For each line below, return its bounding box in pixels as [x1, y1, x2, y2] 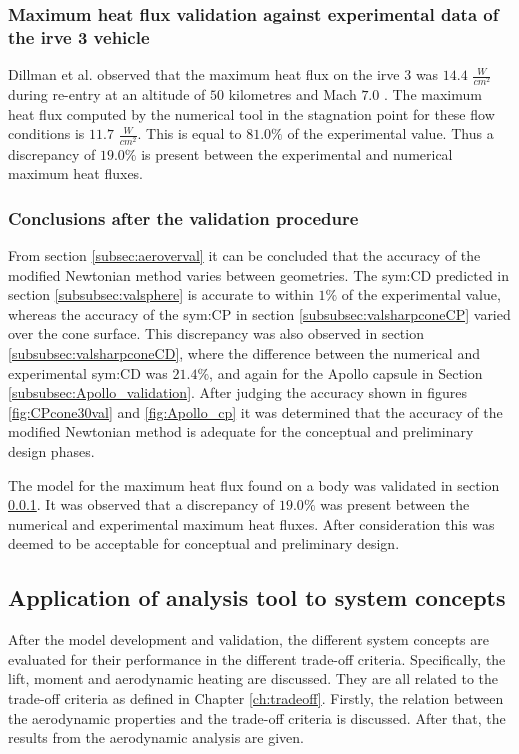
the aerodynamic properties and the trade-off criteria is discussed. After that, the [8, 707, 506, 728]
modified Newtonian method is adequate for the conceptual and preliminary [8, 421, 474, 442]
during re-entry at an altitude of [8, 84, 206, 105]
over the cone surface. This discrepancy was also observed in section [8, 323, 424, 344]
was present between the [320, 494, 470, 515]
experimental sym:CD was [8, 362, 168, 383]
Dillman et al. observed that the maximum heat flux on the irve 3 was [8, 64, 439, 85]
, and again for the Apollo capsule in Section [209, 362, 483, 383]
